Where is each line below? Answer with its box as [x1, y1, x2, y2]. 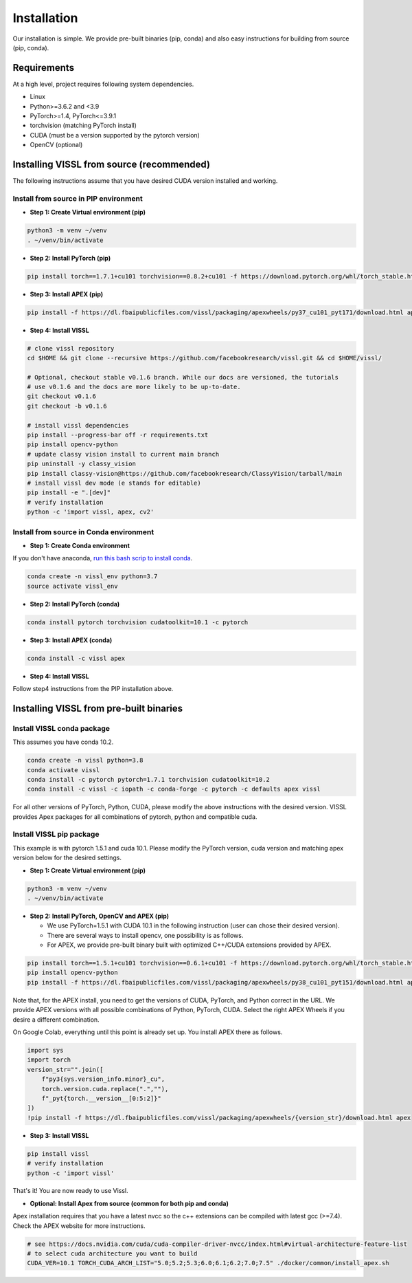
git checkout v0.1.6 [27, 393, 96, 400]
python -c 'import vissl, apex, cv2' [27, 508, 154, 516]
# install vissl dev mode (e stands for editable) [27, 479, 202, 487]
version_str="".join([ [27, 1066, 104, 1073]
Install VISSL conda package [12, 723, 110, 733]
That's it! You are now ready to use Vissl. [12, 1187, 128, 1195]
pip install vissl [27, 1150, 89, 1158]
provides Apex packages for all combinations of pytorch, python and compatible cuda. [12, 812, 257, 821]
